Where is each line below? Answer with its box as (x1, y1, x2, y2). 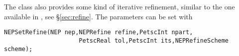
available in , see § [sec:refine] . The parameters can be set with (4, 11, 193, 21)
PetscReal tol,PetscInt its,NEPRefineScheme (79, 37, 229, 44)
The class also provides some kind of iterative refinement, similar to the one (4, 1, 235, 11)
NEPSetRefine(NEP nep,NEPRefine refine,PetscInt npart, (4, 29, 193, 36)
